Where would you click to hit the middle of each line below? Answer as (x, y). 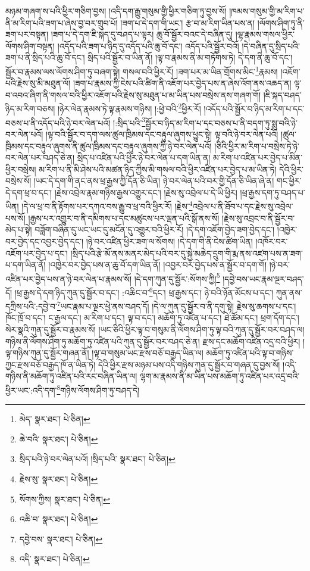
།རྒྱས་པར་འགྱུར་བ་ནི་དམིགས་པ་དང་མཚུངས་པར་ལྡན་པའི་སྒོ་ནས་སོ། (124, 218)
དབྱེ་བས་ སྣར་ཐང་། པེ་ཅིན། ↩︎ (61, 539)
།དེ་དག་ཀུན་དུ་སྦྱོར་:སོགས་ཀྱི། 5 (177, 277)
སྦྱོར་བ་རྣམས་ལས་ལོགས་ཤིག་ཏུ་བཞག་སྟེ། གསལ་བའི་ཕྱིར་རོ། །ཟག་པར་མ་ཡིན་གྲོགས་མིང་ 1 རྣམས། (142, 70)
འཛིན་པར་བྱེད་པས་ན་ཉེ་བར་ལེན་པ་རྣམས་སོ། (69, 278)
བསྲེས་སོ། (18, 181)
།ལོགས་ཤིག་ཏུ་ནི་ (281, 22)
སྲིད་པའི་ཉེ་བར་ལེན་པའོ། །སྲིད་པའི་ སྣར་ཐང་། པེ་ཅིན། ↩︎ (97, 459)
